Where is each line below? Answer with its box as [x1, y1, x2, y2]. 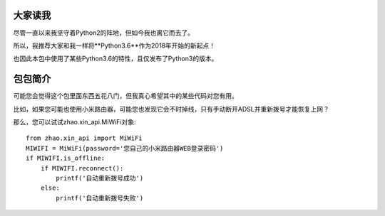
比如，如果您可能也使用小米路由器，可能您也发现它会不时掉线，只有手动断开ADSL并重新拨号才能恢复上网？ [13, 104, 329, 113]
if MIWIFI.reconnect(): [40, 164, 124, 172]
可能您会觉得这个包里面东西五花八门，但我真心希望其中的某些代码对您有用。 [13, 92, 238, 100]
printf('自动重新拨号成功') [56, 174, 144, 182]
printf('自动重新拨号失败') [56, 194, 144, 202]
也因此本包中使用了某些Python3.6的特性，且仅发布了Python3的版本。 [13, 54, 218, 63]
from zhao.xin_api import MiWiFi [26, 134, 143, 142]
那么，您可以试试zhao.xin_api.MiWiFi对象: [13, 117, 136, 126]
